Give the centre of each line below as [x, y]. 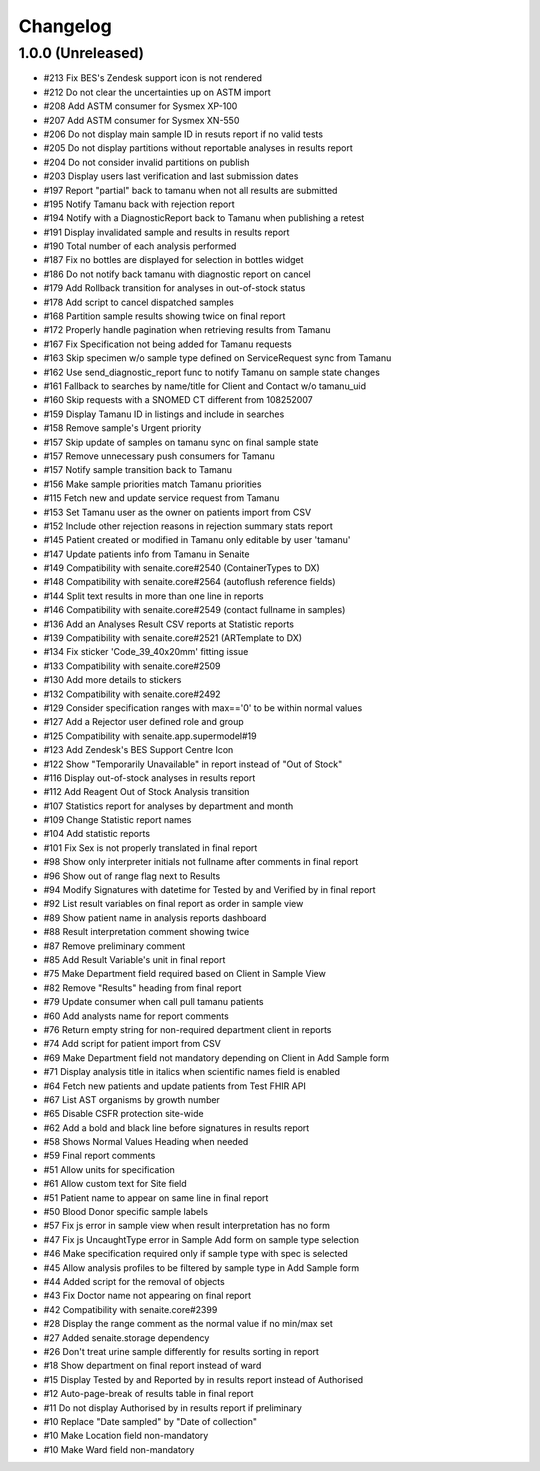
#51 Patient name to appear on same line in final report [156, 1197]
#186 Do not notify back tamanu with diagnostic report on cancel [177, 274]
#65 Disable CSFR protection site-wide [123, 1114]
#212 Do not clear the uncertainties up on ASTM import [157, 92]
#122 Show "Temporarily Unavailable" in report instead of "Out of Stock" [193, 764]
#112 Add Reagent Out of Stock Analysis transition [146, 792]
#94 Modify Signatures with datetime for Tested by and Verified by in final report [209, 890]
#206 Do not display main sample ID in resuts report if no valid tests [183, 134]
